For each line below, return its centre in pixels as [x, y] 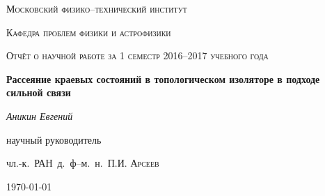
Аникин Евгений [40, 115]
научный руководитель [54, 139]
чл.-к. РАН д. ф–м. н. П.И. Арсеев [83, 163]
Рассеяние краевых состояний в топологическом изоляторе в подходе [163, 78]
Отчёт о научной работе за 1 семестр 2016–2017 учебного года [137, 55]
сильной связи [39, 92]
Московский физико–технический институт [97, 8]
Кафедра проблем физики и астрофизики [89, 32]
